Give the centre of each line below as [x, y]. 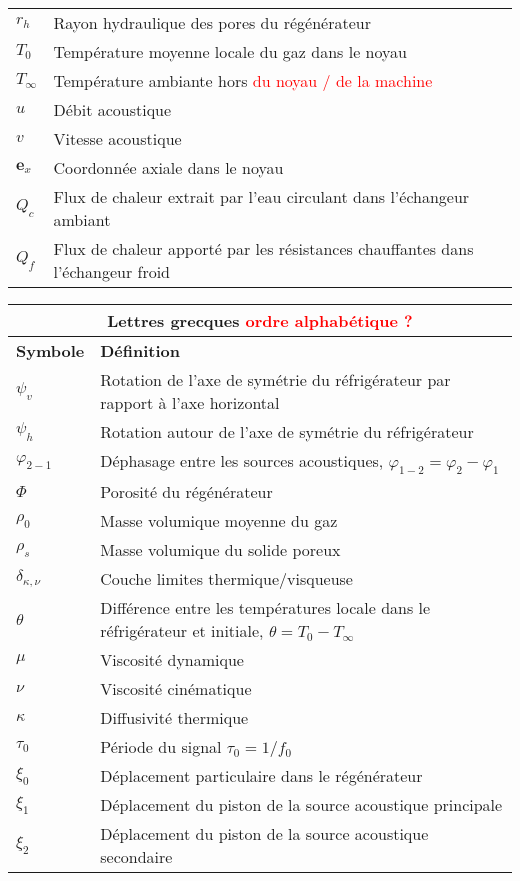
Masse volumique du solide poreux [220, 550]
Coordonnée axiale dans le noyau [168, 167]
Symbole [50, 350]
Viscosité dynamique [172, 660]
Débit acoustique [112, 109]
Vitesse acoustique [117, 138]
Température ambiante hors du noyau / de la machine [243, 80]
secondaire [136, 857]
